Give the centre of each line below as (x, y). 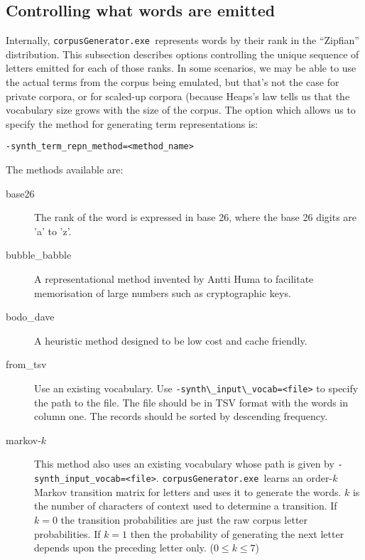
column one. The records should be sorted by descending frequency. (181, 416)
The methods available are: (65, 169)
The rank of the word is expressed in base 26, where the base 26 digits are (196, 217)
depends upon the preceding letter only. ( (124, 548)
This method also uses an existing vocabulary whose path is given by (184, 464)
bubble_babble (39, 255)
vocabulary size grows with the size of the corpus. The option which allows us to (181, 110)
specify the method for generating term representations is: (132, 123)
